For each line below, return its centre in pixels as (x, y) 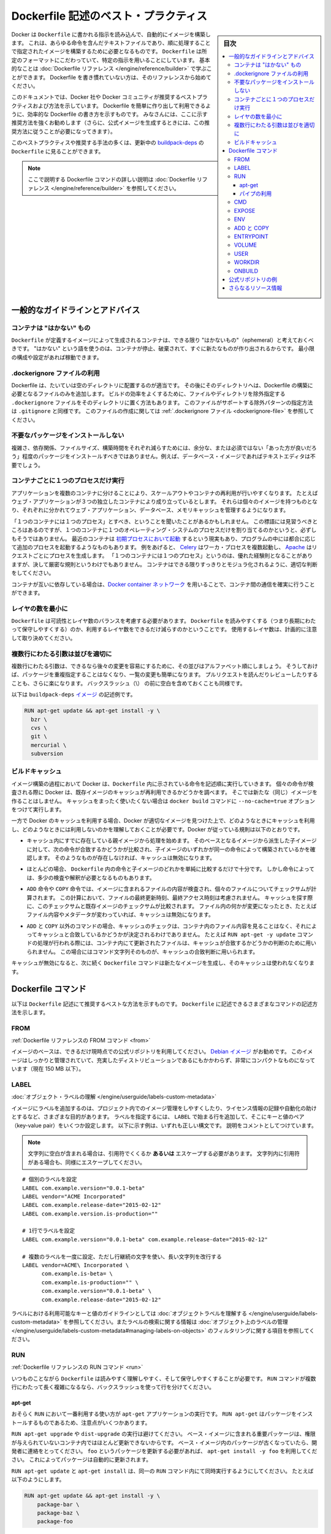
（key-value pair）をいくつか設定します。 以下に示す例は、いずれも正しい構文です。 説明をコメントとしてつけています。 (164, 1125)
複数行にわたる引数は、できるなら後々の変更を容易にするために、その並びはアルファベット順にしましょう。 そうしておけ (165, 666)
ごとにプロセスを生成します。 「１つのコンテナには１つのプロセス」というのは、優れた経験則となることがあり (173, 556)
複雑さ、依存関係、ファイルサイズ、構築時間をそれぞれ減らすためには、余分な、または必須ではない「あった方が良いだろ (164, 447)
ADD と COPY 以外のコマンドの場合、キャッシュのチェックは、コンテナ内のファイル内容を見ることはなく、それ (166, 926)
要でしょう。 (28, 465)
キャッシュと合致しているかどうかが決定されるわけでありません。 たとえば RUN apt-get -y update (166, 935)
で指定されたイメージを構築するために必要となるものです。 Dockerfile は (107, 52)
